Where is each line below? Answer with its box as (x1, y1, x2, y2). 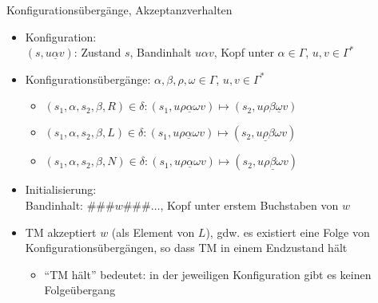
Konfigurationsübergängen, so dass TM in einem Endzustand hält (25, 239, 348, 256)
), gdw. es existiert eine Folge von (205, 223, 370, 240)
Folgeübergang (44, 281, 116, 298)
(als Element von (111, 223, 195, 240)
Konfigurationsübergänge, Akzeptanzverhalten (6, 2, 233, 18)
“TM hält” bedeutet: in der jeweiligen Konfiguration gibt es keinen (44, 266, 372, 282)
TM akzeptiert (25, 223, 97, 240)
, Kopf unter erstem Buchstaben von (160, 196, 339, 213)
